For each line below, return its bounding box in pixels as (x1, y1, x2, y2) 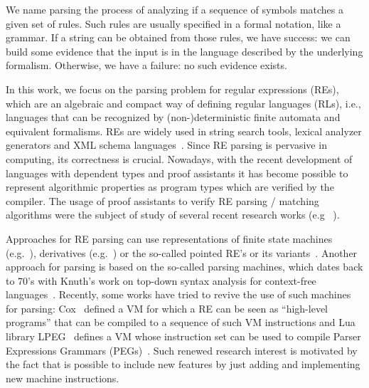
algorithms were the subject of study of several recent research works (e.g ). (6, 207, 340, 222)
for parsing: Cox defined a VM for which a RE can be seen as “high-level (6, 300, 328, 315)
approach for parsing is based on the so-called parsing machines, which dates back (6, 259, 363, 274)
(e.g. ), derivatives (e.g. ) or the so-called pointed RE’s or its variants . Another (6, 245, 358, 260)
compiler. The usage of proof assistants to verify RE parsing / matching (6, 193, 319, 208)
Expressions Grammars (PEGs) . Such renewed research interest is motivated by (6, 342, 358, 357)
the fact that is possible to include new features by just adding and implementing (6, 357, 360, 372)
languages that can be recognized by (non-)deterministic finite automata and (6, 110, 341, 125)
